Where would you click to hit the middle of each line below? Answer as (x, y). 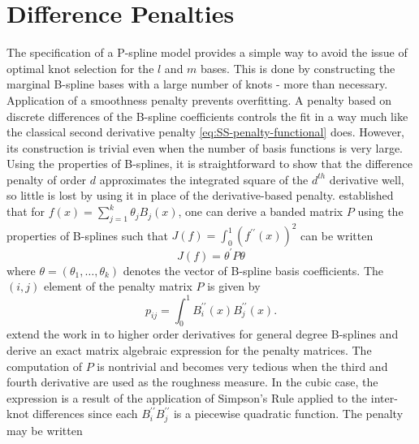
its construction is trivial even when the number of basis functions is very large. (205, 147)
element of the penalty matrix (118, 286)
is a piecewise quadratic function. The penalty (288, 414)
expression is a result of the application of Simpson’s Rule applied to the (187, 397)
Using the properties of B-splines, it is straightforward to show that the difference (209, 164)
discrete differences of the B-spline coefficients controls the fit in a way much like (207, 116)
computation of (44, 366)
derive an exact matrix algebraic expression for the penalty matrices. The (189, 349)
